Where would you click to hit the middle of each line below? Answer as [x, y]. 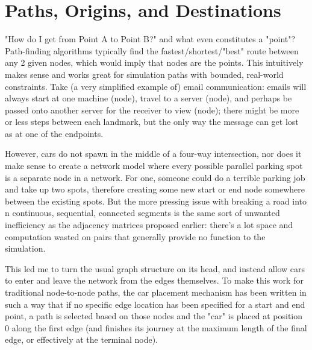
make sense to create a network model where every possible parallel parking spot [154, 166]
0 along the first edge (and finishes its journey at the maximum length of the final [156, 327]
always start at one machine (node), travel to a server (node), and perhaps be [148, 98]
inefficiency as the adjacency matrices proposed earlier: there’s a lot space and [149, 225]
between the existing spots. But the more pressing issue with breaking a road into [156, 201]
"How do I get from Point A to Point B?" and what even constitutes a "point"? [150, 39]
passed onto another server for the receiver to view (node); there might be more [152, 110]
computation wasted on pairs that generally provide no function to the [135, 236]
